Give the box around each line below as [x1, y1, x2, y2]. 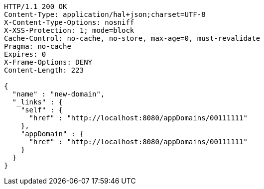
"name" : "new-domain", [12, 90, 105, 98]
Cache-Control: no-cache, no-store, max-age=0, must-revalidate [4, 34, 261, 42]
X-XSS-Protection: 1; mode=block [4, 26, 134, 34]
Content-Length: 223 [4, 66, 84, 74]
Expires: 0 [4, 50, 46, 58]
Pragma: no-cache [4, 42, 71, 50]
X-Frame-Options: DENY [4, 58, 93, 66]
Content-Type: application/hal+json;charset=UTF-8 [4, 10, 206, 18]
